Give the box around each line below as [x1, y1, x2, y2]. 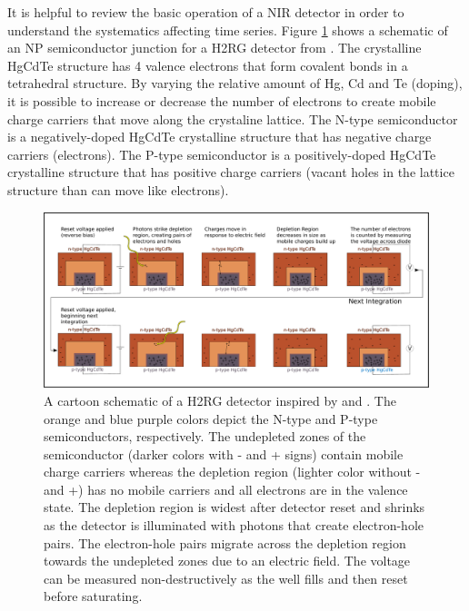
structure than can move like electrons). [7, 180, 229, 199]
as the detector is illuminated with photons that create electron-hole [44, 516, 424, 535]
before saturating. [44, 586, 143, 606]
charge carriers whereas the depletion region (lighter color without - [44, 462, 421, 481]
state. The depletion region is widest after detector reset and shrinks [44, 498, 425, 517]
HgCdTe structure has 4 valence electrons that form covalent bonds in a [7, 55, 408, 74]
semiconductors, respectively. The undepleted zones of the [44, 427, 366, 446]
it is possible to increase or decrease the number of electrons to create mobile [7, 91, 436, 110]
